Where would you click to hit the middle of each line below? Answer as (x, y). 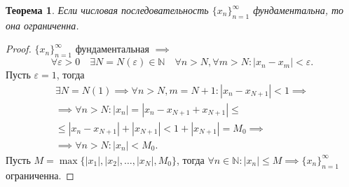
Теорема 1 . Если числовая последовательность (107, 10)
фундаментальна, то (299, 10)
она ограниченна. (42, 25)
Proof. (19, 49)
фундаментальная (112, 49)
